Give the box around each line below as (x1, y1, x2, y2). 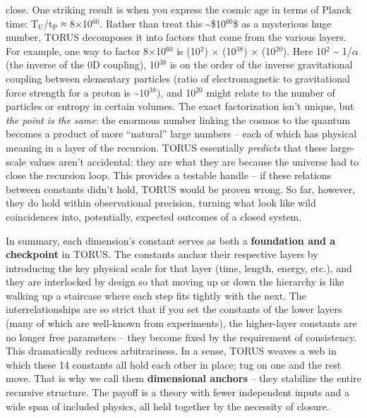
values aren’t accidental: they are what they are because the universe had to (29, 154, 359, 168)
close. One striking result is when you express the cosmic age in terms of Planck (6, 2, 351, 16)
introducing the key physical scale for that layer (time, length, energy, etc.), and (6, 260, 352, 275)
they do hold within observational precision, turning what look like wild (6, 195, 316, 210)
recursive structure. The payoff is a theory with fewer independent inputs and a (6, 385, 350, 400)
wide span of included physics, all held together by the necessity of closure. (6, 398, 330, 413)
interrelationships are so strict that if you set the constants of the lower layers (6, 302, 342, 316)
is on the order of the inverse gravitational (169, 57, 353, 72)
